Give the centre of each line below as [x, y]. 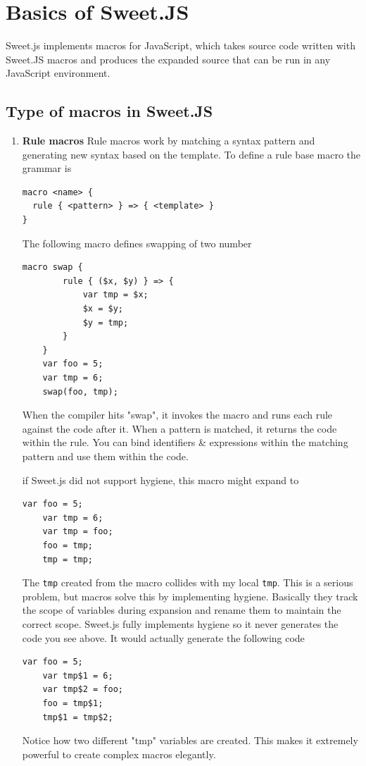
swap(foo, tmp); [80, 391]
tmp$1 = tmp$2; [78, 717]
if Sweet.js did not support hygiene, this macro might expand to [160, 480]
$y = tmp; [106, 322]
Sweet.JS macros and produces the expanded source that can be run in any [168, 59]
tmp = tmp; [68, 559]
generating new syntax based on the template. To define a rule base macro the [191, 154]
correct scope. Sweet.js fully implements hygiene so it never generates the [180, 623]
